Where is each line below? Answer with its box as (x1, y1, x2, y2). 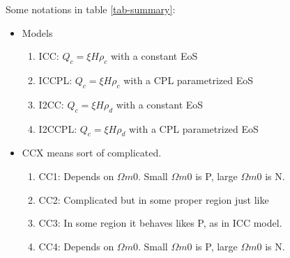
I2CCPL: (38, 121, 77, 136)
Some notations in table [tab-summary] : (6, 2, 176, 16)
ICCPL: (38, 72, 72, 87)
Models (22, 25, 53, 40)
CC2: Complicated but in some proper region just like (38, 192, 269, 207)
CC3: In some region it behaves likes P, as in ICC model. (38, 216, 282, 230)
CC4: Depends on (38, 239, 114, 253)
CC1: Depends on (38, 168, 114, 183)
